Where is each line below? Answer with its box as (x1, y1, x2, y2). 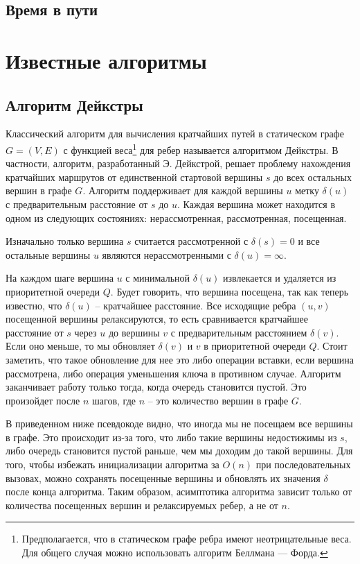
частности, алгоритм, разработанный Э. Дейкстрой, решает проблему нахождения (6, 156, 351, 171)
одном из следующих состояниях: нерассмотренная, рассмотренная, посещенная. (6, 210, 347, 225)
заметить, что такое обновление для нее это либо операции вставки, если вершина (6, 352, 354, 366)
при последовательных (255, 457, 351, 472)
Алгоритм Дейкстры (6, 94, 143, 115)
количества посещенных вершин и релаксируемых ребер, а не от (6, 497, 278, 512)
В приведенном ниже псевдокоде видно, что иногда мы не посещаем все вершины (6, 416, 353, 431)
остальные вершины (6, 247, 91, 262)
